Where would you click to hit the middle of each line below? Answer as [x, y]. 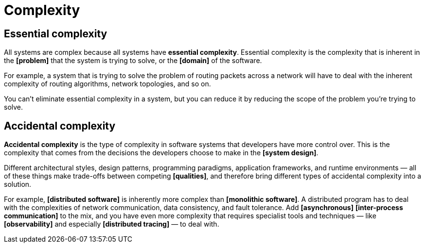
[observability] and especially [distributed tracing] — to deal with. [112, 224]
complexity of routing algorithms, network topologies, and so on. [107, 84]
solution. [18, 184]
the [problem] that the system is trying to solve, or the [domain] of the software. [133, 61]
